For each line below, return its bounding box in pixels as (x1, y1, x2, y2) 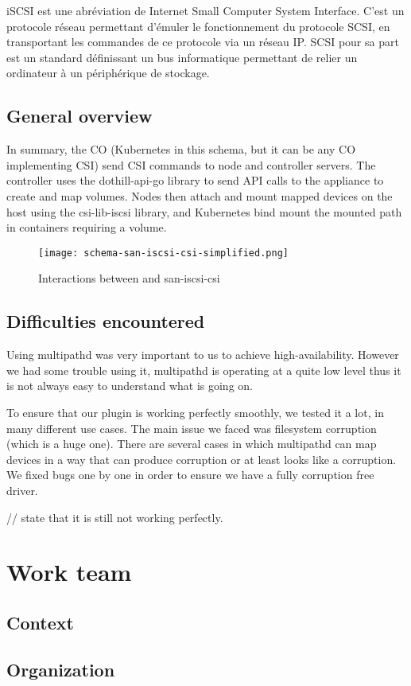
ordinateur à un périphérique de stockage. (6, 64, 210, 81)
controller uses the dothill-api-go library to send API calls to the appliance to (6, 172, 384, 189)
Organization (6, 657, 115, 681)
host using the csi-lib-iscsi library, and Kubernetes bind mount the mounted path (6, 203, 402, 220)
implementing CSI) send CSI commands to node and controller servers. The (6, 156, 376, 173)
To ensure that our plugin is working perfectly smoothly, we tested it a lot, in (6, 403, 384, 420)
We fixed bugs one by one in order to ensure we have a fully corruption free (6, 466, 374, 483)
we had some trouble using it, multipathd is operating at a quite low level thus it (6, 361, 401, 378)
